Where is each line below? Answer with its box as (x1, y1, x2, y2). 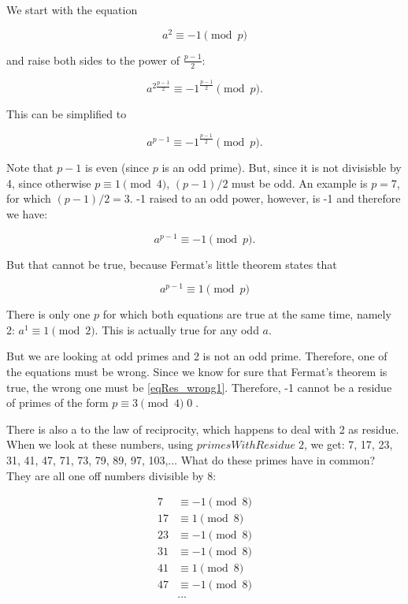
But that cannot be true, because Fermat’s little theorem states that (6, 255, 337, 272)
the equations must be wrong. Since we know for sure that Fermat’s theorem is (6, 364, 388, 380)
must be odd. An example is (232, 174, 368, 191)
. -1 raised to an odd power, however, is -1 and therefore (129, 190, 401, 207)
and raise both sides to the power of (6, 51, 180, 68)
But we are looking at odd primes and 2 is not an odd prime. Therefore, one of (6, 348, 388, 364)
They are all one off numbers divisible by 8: (6, 467, 217, 483)
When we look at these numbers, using (6, 436, 194, 453)
